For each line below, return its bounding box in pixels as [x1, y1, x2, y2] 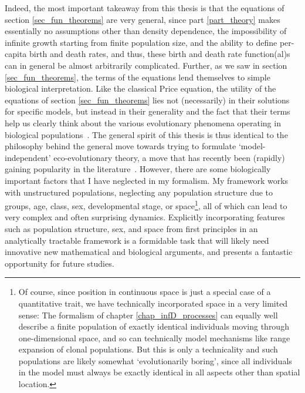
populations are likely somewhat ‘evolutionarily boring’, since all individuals [18, 354, 292, 367]
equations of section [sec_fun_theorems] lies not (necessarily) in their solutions [5, 93, 290, 106]
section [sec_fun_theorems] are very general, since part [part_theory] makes [5, 13, 280, 25]
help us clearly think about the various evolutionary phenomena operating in [5, 116, 281, 129]
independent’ [5, 151, 51, 163]
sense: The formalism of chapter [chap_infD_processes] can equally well [18, 308, 278, 321]
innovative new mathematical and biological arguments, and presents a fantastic [5, 246, 293, 258]
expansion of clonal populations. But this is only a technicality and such [18, 343, 278, 355]
